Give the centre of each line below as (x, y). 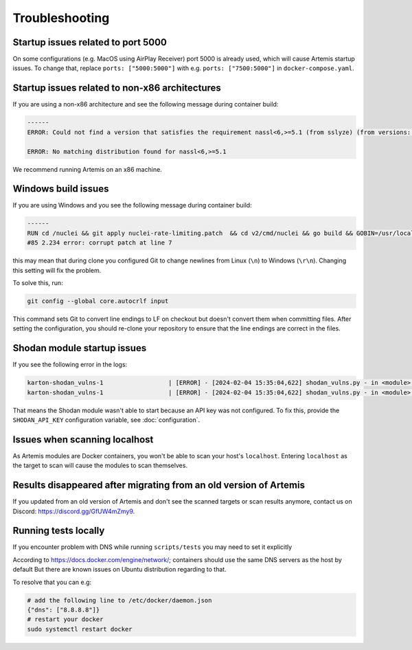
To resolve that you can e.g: (52, 582)
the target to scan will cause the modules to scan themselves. (100, 466)
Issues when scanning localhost (83, 439)
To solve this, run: (38, 282)
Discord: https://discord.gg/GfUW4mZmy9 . (74, 511)
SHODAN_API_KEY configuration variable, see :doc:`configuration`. (106, 420)
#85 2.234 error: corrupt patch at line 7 (100, 243)
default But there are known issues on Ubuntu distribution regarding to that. (119, 570)
